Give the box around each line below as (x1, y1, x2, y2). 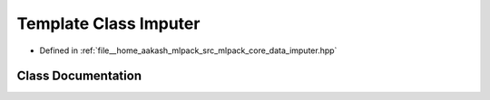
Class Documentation (16, 68, 142, 84)
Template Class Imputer (16, 14, 201, 33)
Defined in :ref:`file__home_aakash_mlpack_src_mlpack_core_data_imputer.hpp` (39, 45, 338, 56)
